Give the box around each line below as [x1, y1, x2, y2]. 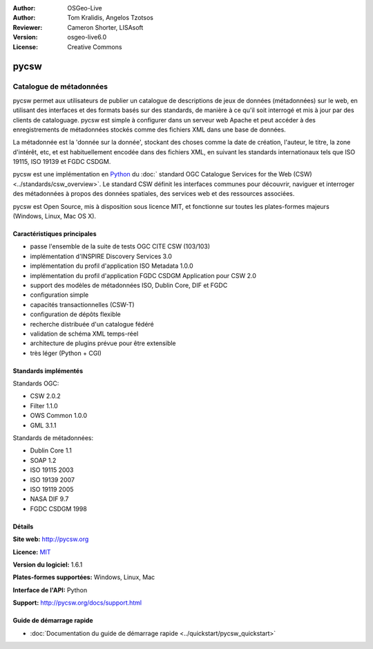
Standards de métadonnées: [12, 434, 93, 442]
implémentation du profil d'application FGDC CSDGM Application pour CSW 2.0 [30, 271, 257, 280]
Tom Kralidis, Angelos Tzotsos [67, 14, 153, 22]
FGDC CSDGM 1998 [30, 504, 88, 513]
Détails [12, 522, 34, 531]
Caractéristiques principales [12, 230, 97, 238]
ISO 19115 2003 [30, 466, 74, 474]
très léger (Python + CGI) [30, 349, 102, 357]
